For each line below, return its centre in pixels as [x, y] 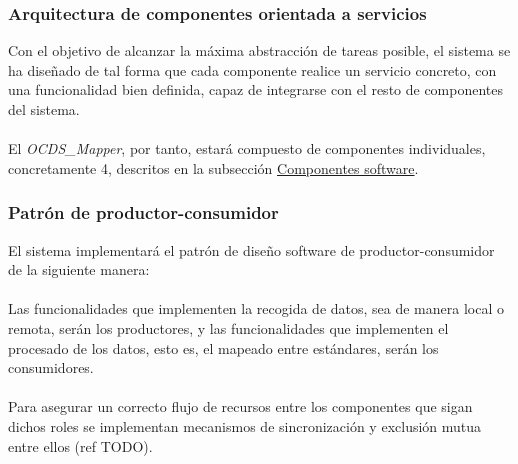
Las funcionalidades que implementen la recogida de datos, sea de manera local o [256, 308]
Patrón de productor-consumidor [143, 212]
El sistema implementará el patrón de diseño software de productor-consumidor [251, 249]
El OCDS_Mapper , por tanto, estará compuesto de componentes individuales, [247, 148]
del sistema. [44, 109]
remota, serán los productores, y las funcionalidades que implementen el [228, 327]
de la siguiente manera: [79, 269]
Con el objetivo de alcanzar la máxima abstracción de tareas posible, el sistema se [259, 50]
